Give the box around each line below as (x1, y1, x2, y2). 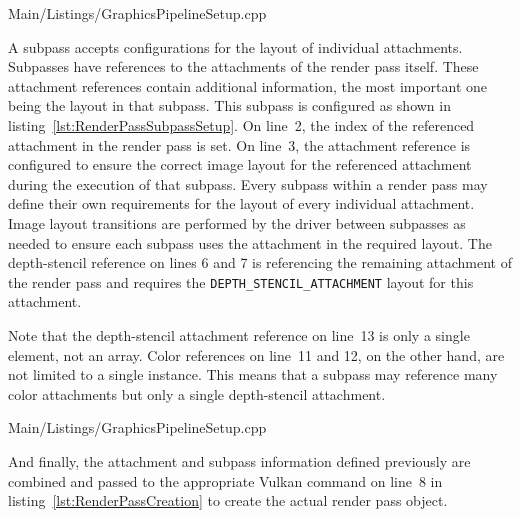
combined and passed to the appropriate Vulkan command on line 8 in (8, 470, 443, 491)
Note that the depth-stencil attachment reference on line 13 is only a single (8, 324, 470, 345)
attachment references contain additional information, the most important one (8, 75, 488, 96)
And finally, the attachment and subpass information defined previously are (8, 450, 471, 471)
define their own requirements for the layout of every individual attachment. (8, 193, 475, 214)
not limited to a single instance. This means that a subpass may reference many (8, 364, 498, 385)
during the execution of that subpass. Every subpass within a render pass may (8, 173, 488, 194)
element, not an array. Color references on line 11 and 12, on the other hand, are (8, 344, 505, 365)
